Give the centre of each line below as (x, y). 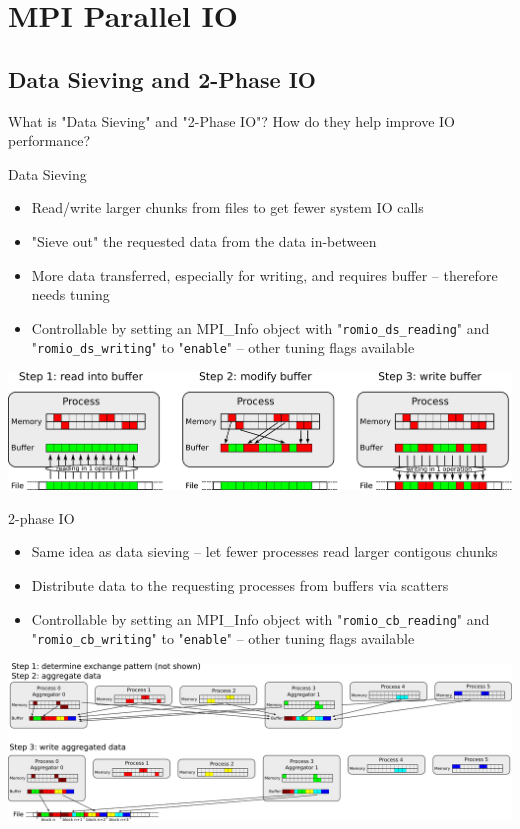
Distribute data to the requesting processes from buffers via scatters (240, 585)
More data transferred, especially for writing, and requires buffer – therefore (264, 274)
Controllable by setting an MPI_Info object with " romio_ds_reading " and (260, 327)
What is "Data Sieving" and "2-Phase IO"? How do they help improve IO (231, 120)
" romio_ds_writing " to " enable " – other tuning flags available (223, 347)
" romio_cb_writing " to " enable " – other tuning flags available (223, 638)
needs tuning (70, 294)
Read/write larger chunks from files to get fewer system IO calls (227, 207)
